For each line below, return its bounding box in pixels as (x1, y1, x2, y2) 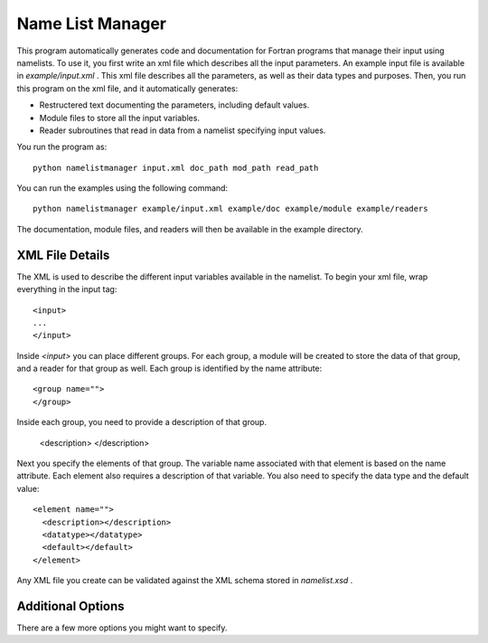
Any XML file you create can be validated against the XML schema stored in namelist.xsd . (16, 575, 353, 586)
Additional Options (16, 598, 126, 614)
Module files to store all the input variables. (39, 112, 201, 123)
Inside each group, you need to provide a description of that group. (16, 417, 267, 428)
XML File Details (16, 247, 110, 262)
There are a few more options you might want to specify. (16, 622, 228, 633)
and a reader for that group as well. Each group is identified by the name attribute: (16, 363, 323, 374)
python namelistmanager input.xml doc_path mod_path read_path (33, 163, 319, 173)
